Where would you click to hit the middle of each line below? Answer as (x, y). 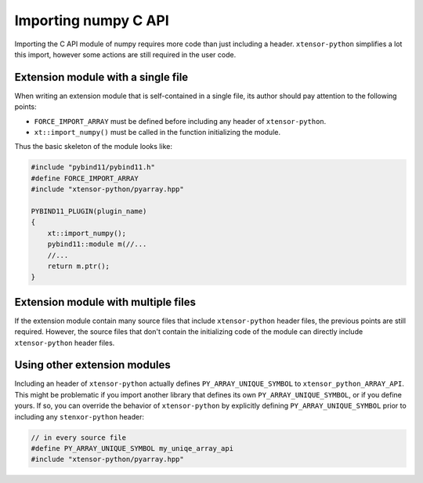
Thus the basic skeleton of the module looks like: (93, 147)
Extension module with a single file (101, 77)
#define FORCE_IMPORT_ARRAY (85, 178)
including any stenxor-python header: (80, 416)
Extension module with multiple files (105, 302)
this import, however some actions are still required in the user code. (125, 54)
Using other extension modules (93, 365)
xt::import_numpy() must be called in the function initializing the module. (157, 133)
